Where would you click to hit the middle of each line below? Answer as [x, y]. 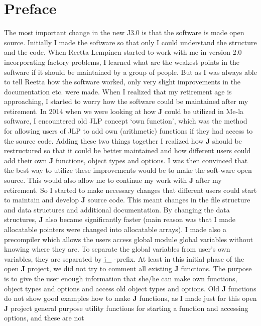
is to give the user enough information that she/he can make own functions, [121, 278]
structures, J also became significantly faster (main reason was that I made [120, 219]
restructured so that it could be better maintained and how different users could [127, 150]
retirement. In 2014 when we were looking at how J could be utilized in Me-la [124, 111]
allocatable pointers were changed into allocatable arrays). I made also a [115, 229]
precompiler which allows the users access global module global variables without [129, 239]
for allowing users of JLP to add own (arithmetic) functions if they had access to [128, 131]
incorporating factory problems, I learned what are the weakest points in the [122, 62]
